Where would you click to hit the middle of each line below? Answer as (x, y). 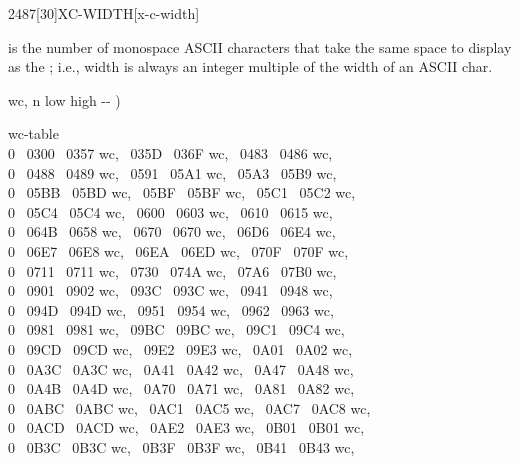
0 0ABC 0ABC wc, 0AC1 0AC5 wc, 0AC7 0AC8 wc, (189, 407)
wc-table (33, 133)
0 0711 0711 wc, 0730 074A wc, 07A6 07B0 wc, (172, 270)
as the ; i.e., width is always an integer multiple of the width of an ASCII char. (250, 66)
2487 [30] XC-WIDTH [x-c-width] (104, 13)
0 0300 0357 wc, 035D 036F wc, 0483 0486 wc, (170, 152)
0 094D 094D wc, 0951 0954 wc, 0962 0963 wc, (171, 309)
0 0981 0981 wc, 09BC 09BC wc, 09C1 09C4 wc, (176, 329)
